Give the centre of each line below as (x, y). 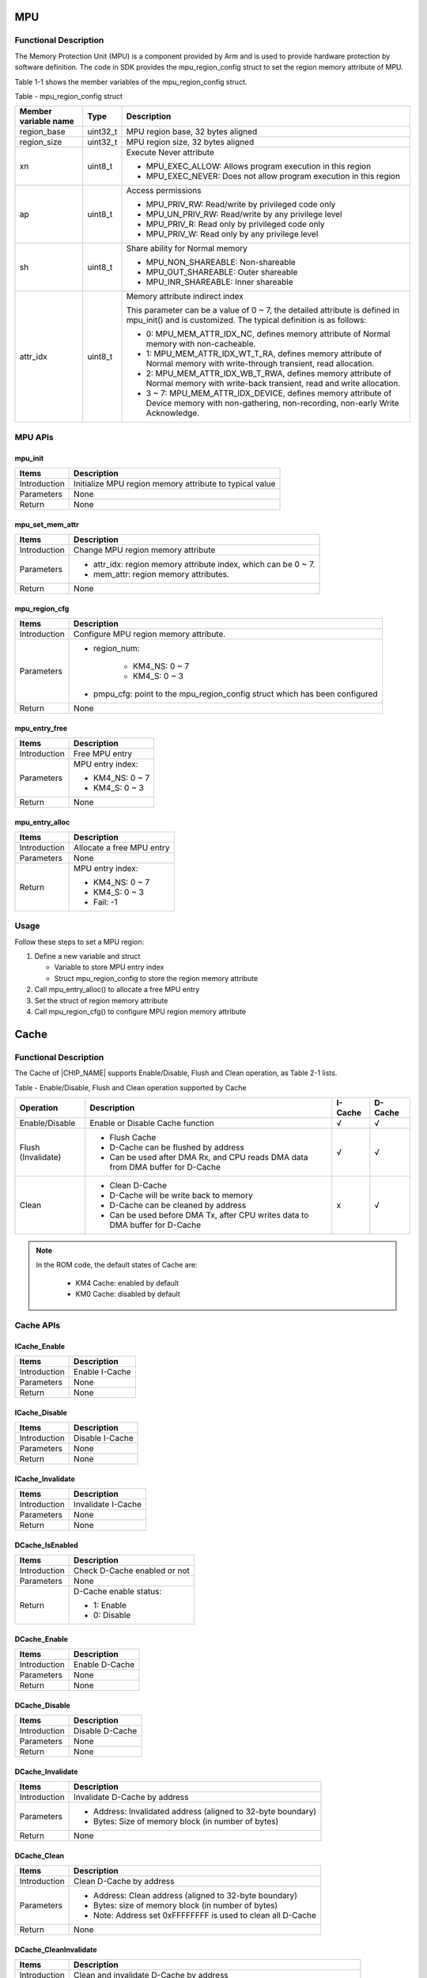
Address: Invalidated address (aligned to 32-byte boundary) (205, 1812)
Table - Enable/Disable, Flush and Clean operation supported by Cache (130, 1087)
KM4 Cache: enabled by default (127, 1283)
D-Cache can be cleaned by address (178, 1205)
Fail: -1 (106, 902)
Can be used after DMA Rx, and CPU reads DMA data (209, 1157)
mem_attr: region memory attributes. (161, 574)
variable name (47, 121)
